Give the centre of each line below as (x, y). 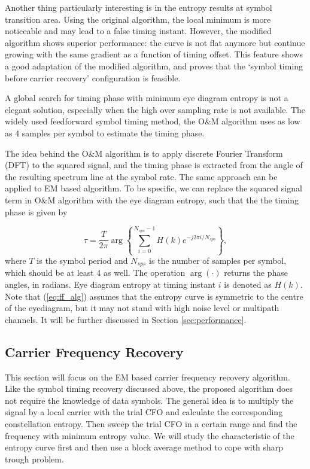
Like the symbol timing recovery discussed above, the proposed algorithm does (149, 389)
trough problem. (34, 459)
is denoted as (248, 284)
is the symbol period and (82, 260)
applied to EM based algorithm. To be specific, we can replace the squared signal (154, 188)
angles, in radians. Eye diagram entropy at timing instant (110, 284)
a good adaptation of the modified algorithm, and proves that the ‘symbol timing (154, 66)
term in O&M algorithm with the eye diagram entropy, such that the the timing (152, 200)
